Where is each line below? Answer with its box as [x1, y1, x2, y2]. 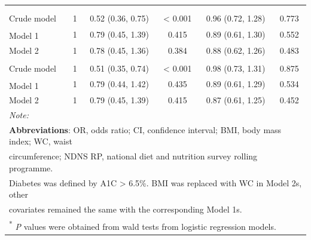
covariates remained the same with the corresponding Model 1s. [9, 203, 242, 216]
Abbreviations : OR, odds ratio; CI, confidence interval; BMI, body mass [9, 123, 282, 136]
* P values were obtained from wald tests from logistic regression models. [9, 218, 276, 232]
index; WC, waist [9, 135, 72, 147]
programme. [9, 161, 53, 174]
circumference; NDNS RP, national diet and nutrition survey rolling [9, 150, 258, 162]
